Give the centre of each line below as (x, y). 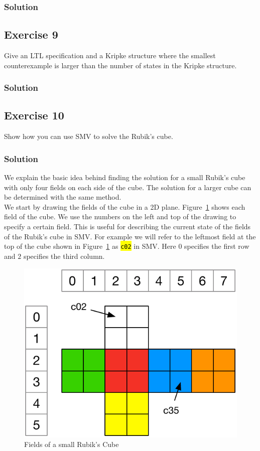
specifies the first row (217, 246)
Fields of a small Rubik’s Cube (72, 444)
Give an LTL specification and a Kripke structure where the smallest (110, 55)
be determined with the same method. (63, 197)
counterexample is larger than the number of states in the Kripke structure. (120, 65)
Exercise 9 (31, 34)
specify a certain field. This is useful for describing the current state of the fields (127, 227)
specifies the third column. (64, 256)
